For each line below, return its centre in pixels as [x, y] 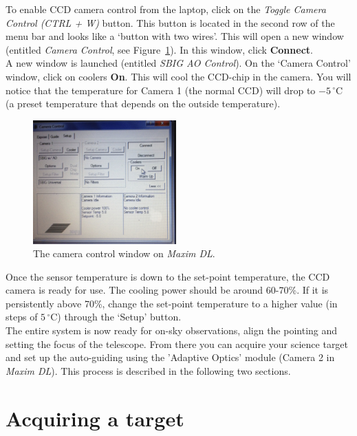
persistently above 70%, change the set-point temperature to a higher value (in [172, 303]
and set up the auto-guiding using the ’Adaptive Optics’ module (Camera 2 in [170, 357]
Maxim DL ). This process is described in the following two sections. [148, 370]
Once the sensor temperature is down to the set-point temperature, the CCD [168, 276]
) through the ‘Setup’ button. [119, 317]
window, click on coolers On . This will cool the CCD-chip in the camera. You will [178, 76]
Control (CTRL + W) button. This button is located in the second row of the [170, 22]
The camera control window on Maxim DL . [124, 253]
